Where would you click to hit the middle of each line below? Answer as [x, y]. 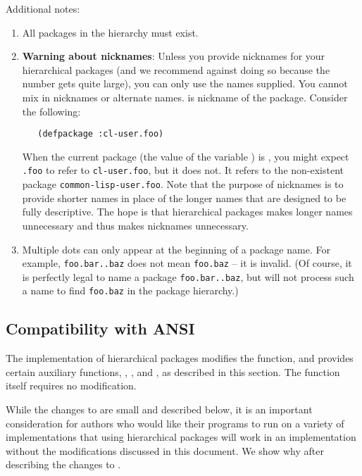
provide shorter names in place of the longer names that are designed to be [184, 198]
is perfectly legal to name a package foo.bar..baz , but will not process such [188, 276]
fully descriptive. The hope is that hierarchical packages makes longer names [187, 212]
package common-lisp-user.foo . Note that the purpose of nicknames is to [183, 184]
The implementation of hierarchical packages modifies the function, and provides [180, 358]
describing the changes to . [63, 464]
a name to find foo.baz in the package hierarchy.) [130, 290]
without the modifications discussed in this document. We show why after [165, 450]
